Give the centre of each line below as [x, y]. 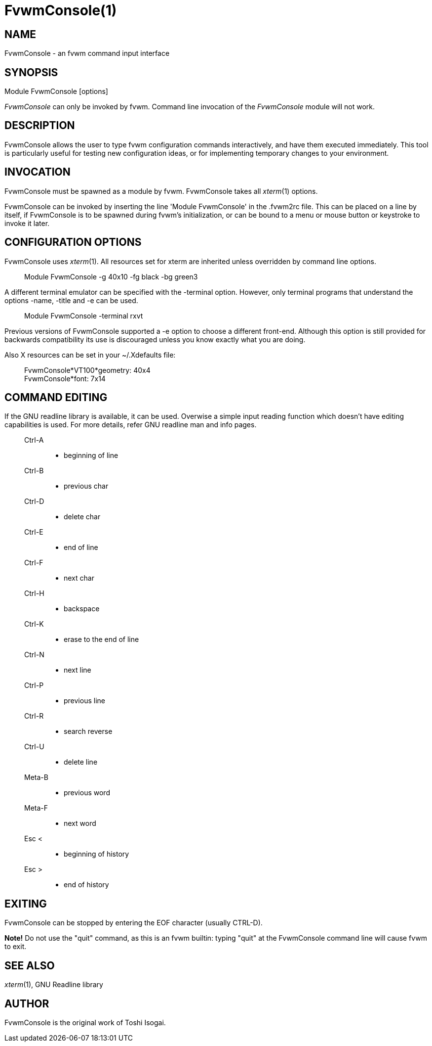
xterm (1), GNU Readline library [54, 985]
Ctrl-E [34, 532]
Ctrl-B [34, 471]
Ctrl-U [34, 747]
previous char [86, 486]
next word [80, 823]
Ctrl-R [34, 716]
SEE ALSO [30, 965]
